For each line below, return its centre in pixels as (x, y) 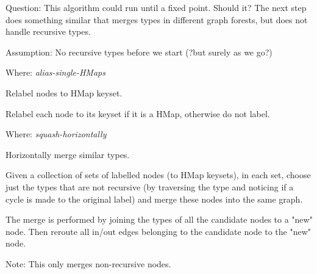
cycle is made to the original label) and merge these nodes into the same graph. (154, 199)
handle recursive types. (48, 31)
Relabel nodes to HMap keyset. (64, 92)
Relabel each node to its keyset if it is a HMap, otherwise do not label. (138, 113)
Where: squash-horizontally (56, 134)
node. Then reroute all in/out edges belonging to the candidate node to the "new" (158, 231)
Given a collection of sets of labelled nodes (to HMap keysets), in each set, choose (158, 175)
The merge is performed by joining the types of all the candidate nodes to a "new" (159, 219)
